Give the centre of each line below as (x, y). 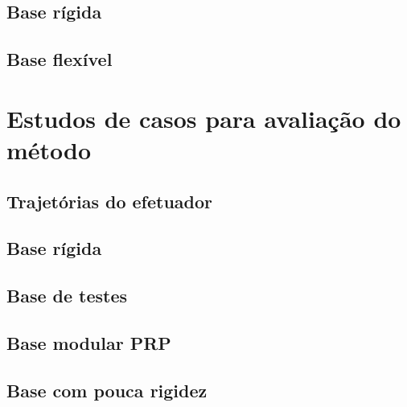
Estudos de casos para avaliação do (204, 118)
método (49, 149)
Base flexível (60, 59)
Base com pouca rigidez (107, 390)
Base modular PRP (89, 342)
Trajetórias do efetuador (110, 201)
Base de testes (67, 296)
